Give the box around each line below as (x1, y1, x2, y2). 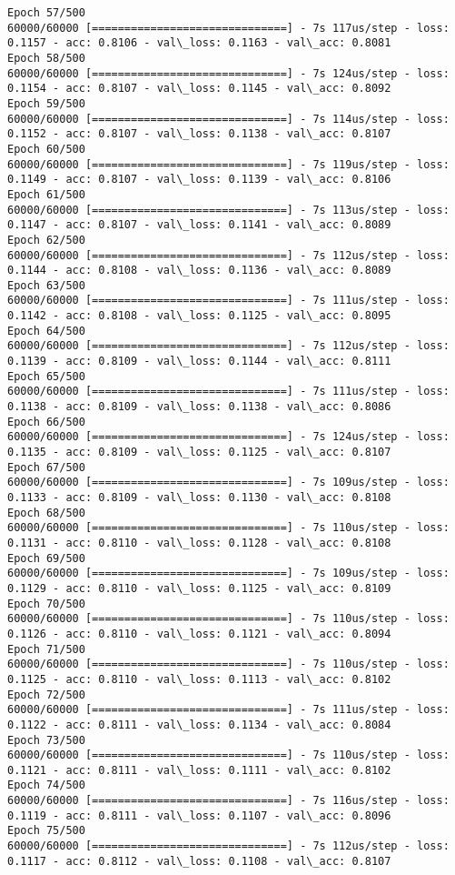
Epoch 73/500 (7, 733, 85, 747)
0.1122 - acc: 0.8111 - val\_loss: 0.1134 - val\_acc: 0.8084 (7, 718, 391, 731)
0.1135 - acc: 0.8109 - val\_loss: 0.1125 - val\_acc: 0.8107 (7, 446, 391, 459)
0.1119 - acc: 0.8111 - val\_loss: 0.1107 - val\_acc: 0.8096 (7, 809, 391, 822)
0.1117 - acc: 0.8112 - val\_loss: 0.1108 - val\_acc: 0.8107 (7, 854, 391, 868)
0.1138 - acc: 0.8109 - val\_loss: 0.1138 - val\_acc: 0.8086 (7, 400, 391, 414)
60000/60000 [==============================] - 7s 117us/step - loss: (7, 21, 450, 35)
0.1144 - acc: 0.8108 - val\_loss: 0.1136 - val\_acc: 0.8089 (7, 264, 391, 277)
